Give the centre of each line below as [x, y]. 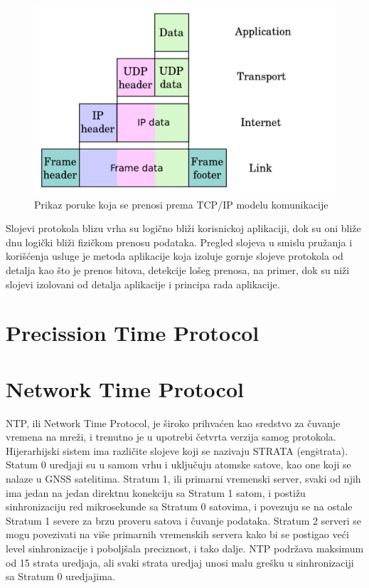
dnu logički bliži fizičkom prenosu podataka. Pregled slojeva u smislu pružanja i [179, 242]
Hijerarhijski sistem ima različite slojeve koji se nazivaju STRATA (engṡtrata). [177, 450]
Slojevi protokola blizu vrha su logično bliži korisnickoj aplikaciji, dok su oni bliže [183, 228]
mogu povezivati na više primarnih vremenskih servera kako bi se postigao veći [177, 534]
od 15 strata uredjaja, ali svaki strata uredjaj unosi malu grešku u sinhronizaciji [180, 562]
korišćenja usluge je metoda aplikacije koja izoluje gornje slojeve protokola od [175, 256]
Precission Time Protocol [133, 333]
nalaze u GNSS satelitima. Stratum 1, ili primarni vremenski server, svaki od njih [183, 479]
